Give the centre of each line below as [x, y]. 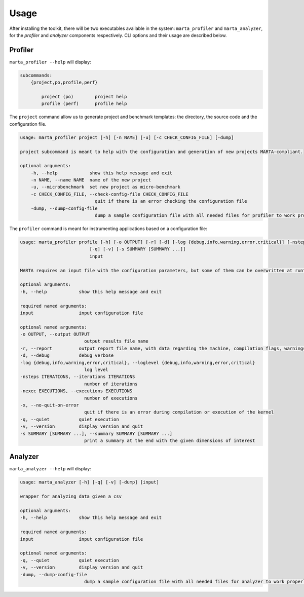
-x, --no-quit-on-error [50, 405]
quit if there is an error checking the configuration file [171, 201]
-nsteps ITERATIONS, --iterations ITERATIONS [78, 377]
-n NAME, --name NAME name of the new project [91, 180]
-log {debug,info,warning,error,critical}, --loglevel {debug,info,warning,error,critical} [138, 363]
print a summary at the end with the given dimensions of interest [169, 440]
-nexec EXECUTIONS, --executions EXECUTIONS [76, 391]
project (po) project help [84, 97]
